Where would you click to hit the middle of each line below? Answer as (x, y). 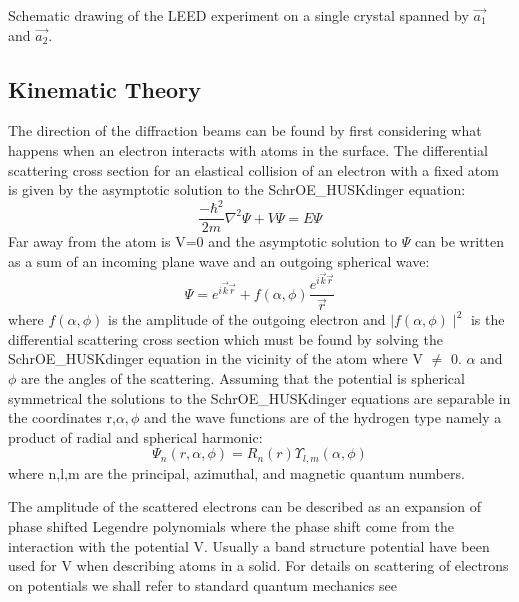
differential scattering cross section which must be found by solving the (225, 338)
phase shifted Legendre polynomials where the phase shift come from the (231, 526)
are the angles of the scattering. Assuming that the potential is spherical (243, 378)
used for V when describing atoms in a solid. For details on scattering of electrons (258, 565)
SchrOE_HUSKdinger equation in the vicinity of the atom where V (215, 358)
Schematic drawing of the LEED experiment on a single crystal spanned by (238, 15)
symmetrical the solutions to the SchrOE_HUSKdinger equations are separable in (259, 397)
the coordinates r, (62, 417)
